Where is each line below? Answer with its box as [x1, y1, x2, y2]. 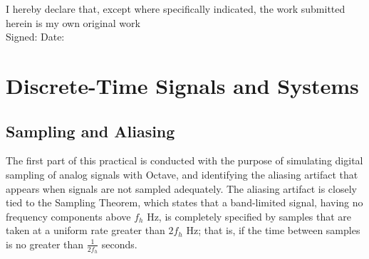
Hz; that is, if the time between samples [186, 223, 360, 238]
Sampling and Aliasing [6, 120, 175, 142]
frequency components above [6, 208, 131, 223]
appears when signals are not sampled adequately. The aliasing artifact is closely [6, 181, 357, 196]
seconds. [101, 236, 137, 251]
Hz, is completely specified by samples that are [147, 208, 352, 223]
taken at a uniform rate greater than [6, 223, 165, 238]
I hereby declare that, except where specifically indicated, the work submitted [6, 1, 345, 16]
